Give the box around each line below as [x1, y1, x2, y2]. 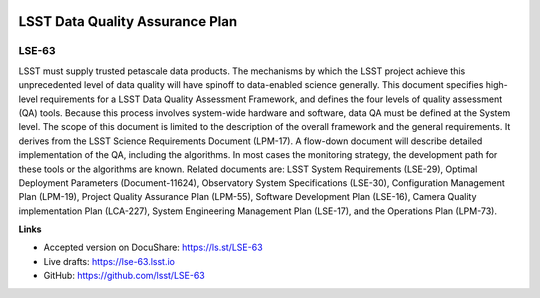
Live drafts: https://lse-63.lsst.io [43, 255, 175, 267]
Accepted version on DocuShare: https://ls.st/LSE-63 [43, 241, 264, 254]
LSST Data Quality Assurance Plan [18, 13, 238, 30]
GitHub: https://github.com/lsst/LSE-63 [43, 270, 205, 282]
